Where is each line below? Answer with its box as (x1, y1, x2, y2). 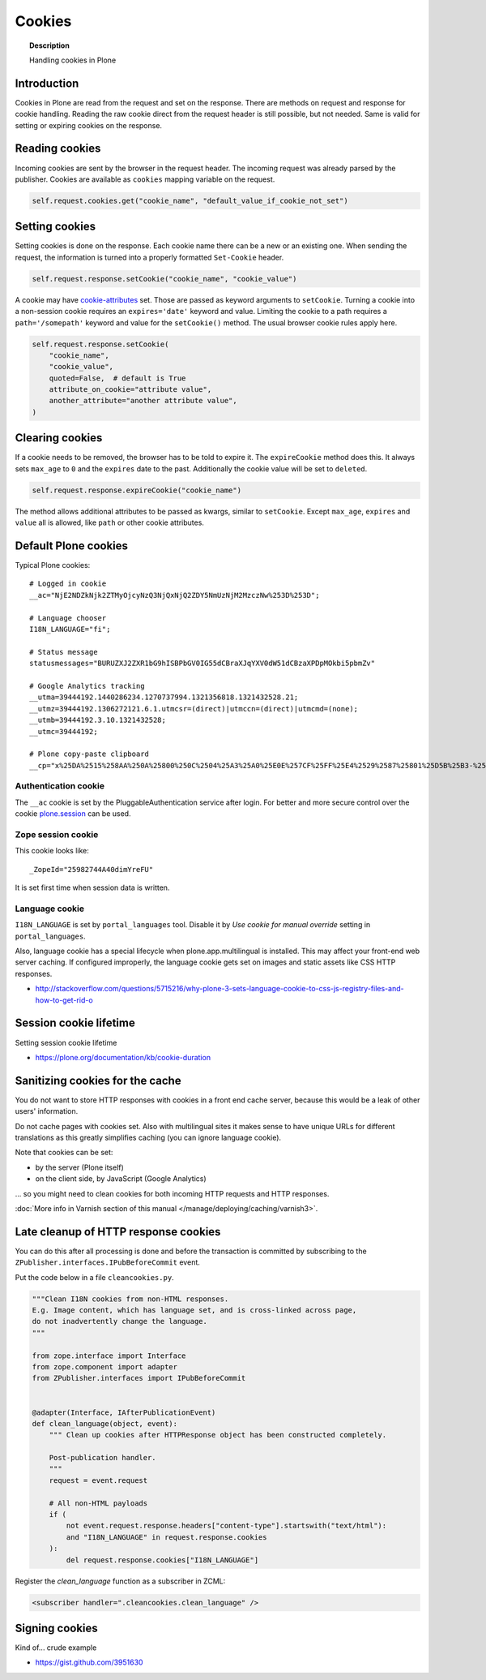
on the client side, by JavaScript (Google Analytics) (35, 1174, 207, 1184)
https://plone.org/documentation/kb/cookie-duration (35, 1052, 211, 1062)
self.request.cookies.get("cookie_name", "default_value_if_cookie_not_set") (32, 195, 348, 205)
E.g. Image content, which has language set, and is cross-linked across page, (32, 1306, 357, 1314)
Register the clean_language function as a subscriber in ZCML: (15, 1576, 226, 1586)
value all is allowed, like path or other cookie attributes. (15, 518, 204, 527)
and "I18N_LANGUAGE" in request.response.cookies (66, 1532, 267, 1541)
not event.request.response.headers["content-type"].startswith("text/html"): (66, 1521, 387, 1531)
